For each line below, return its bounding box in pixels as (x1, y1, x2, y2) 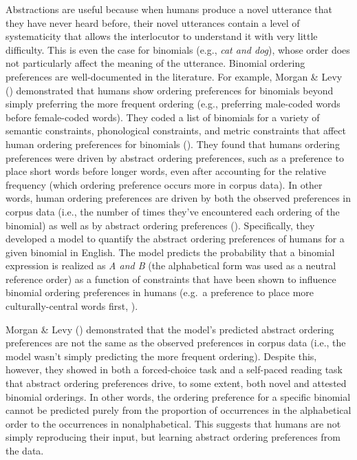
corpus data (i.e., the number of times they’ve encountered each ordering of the (6, 204, 340, 218)
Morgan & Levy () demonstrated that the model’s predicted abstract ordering (6, 322, 334, 336)
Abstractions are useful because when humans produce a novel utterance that (6, 2, 332, 16)
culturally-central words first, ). (6, 299, 138, 313)
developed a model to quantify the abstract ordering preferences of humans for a (6, 231, 345, 246)
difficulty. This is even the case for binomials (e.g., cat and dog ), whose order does (6, 42, 350, 56)
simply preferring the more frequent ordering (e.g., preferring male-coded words (6, 96, 340, 111)
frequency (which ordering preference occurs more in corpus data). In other (6, 177, 323, 191)
